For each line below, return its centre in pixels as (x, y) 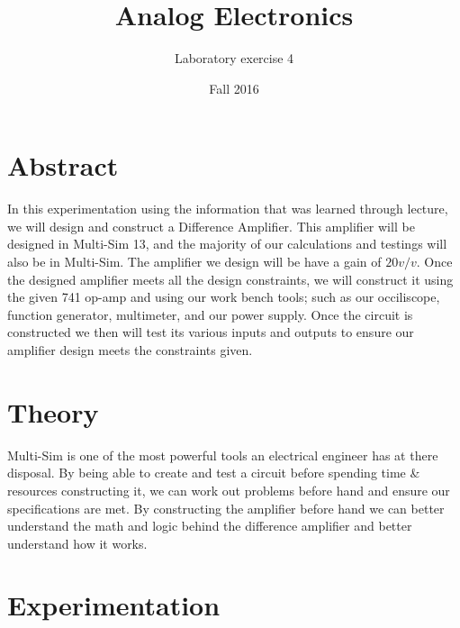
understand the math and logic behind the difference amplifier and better (210, 526)
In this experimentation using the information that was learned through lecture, (228, 209)
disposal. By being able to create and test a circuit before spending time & (214, 473)
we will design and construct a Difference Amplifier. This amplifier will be (211, 226)
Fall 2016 (234, 88)
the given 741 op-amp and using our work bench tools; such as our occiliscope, (224, 297)
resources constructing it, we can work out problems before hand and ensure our (229, 490)
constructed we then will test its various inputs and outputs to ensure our (211, 332)
